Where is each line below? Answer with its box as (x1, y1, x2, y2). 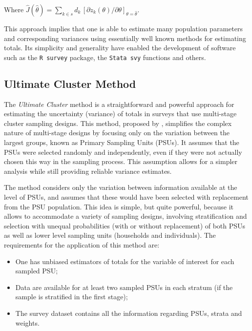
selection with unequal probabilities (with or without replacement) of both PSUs (4, 220, 246, 230)
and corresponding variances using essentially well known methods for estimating (4, 33, 246, 43)
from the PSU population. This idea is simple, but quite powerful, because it (4, 201, 234, 211)
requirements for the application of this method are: (4, 239, 160, 249)
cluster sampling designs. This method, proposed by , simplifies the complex (4, 118, 232, 128)
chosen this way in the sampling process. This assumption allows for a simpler (4, 156, 238, 166)
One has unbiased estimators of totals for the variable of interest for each (15, 256, 234, 266)
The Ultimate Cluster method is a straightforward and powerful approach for (4, 99, 234, 109)
